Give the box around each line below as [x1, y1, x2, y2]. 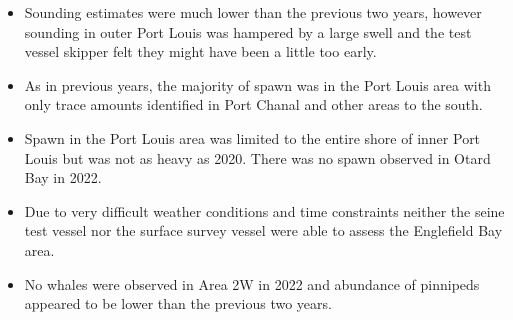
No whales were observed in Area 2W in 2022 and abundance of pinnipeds [24, 273, 480, 294]
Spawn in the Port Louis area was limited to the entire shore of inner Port [24, 127, 481, 148]
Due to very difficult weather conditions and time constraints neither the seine [24, 200, 505, 221]
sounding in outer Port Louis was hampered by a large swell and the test [24, 21, 472, 42]
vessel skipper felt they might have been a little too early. [24, 41, 377, 62]
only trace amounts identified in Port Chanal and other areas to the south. [24, 94, 483, 115]
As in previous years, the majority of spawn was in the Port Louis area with [24, 74, 491, 95]
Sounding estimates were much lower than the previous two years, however [24, 2, 482, 22]
